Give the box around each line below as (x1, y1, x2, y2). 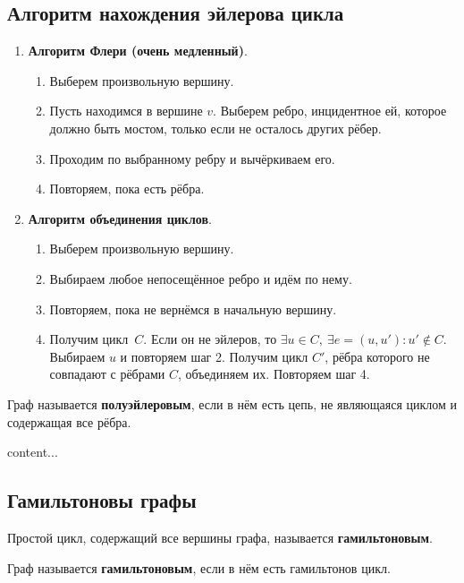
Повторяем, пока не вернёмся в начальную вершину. (49, 299, 337, 318)
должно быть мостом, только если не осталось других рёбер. (49, 118, 382, 137)
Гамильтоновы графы (7, 486, 197, 514)
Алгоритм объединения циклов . (28, 209, 212, 227)
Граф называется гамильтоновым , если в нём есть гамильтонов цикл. (7, 558, 391, 577)
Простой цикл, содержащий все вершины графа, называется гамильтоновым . (7, 527, 433, 546)
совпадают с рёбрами (49, 364, 165, 383)
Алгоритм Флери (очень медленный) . (28, 41, 248, 60)
